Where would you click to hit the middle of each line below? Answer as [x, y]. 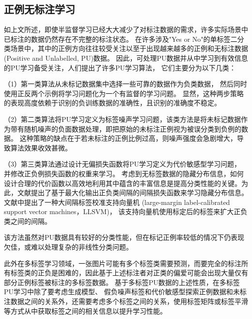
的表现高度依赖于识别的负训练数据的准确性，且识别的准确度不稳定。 [112, 103]
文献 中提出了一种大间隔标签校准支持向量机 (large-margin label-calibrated [117, 202]
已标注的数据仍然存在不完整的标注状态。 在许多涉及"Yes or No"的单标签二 [121, 39]
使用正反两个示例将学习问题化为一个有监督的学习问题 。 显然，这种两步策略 [124, 93]
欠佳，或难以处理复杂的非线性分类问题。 [68, 247]
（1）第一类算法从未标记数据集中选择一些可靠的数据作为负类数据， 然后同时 [126, 84]
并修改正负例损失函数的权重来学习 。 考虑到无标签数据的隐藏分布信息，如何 [124, 173]
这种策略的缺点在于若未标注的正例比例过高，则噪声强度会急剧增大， [128, 138]
